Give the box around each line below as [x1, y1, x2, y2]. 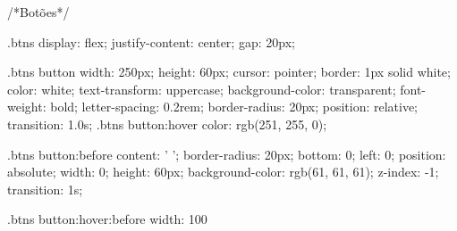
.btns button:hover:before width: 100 [7, 210, 207, 228]
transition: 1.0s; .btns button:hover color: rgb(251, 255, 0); [7, 114, 327, 133]
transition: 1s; [7, 179, 83, 198]
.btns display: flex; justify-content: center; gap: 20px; [7, 32, 295, 51]
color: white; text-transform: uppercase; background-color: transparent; [7, 79, 396, 98]
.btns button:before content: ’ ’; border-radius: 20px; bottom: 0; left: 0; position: [7, 144, 446, 163]
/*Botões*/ [7, 3, 70, 21]
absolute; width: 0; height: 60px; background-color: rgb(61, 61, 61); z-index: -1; [7, 162, 439, 181]
